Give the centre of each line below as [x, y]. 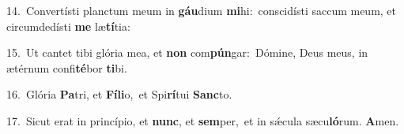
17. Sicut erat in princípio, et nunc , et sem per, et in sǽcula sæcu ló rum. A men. [203, 120]
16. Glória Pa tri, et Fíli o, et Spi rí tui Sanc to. [119, 94]
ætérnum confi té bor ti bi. [67, 67]
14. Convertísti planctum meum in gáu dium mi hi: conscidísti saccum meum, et [202, 10]
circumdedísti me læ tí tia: [68, 26]
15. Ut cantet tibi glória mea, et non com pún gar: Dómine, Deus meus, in [187, 52]
